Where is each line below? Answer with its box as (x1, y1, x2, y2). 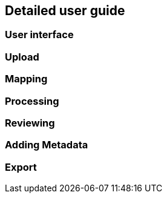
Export (5, 160, 37, 173)
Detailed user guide (5, 3, 125, 18)
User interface (5, 28, 74, 41)
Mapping (5, 73, 48, 85)
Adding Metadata (5, 139, 88, 151)
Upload (5, 50, 39, 63)
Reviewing (5, 116, 55, 129)
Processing (5, 94, 59, 107)
